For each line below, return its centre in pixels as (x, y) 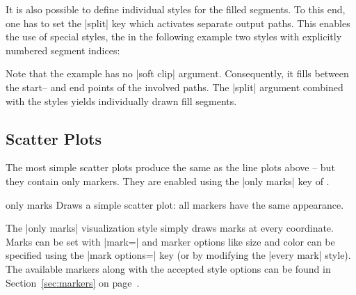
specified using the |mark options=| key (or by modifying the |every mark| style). (178, 255)
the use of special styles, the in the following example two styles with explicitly (174, 37)
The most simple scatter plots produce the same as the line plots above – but (170, 167)
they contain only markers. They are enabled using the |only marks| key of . (168, 181)
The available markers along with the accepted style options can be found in (168, 268)
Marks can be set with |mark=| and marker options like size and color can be (170, 241)
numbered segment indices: (63, 50)
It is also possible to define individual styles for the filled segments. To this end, (176, 9)
